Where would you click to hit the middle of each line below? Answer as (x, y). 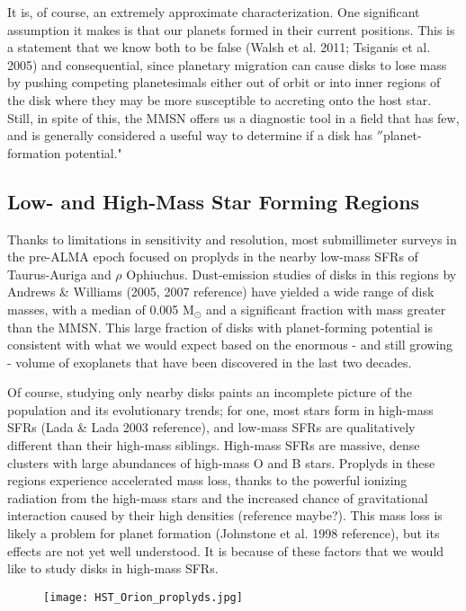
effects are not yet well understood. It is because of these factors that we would (226, 550)
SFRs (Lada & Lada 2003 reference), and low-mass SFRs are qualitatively (211, 427)
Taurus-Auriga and (59, 274)
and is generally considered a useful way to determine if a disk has (190, 135)
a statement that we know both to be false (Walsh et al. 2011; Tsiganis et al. (219, 47)
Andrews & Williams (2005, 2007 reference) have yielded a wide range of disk (221, 292)
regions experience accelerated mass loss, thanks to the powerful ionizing (207, 480)
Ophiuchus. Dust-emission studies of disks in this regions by (291, 274)
